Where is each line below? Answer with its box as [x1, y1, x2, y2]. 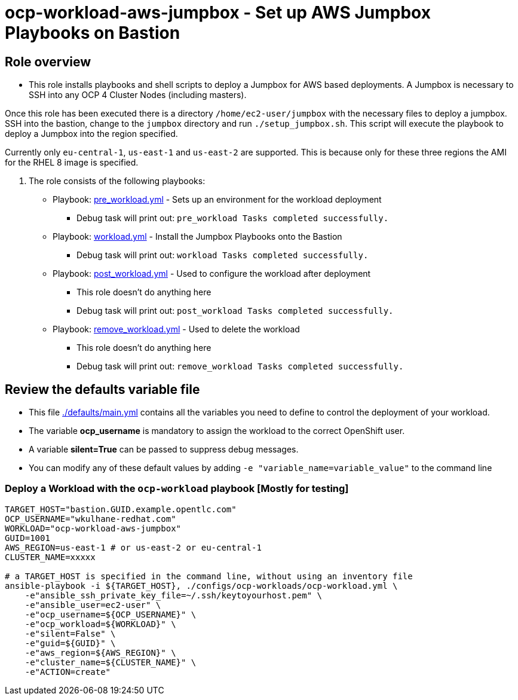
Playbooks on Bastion [5, 23, 180, 43]
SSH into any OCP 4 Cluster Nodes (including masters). [29, 90, 247, 100]
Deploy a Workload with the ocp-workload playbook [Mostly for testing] [5, 482, 349, 495]
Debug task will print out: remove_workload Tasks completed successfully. [76, 361, 404, 372]
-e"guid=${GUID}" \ [24, 638, 116, 648]
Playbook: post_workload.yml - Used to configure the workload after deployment [53, 268, 371, 279]
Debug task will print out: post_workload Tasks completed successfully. [76, 305, 394, 316]
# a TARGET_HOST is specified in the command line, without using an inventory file [5, 571, 413, 581]
